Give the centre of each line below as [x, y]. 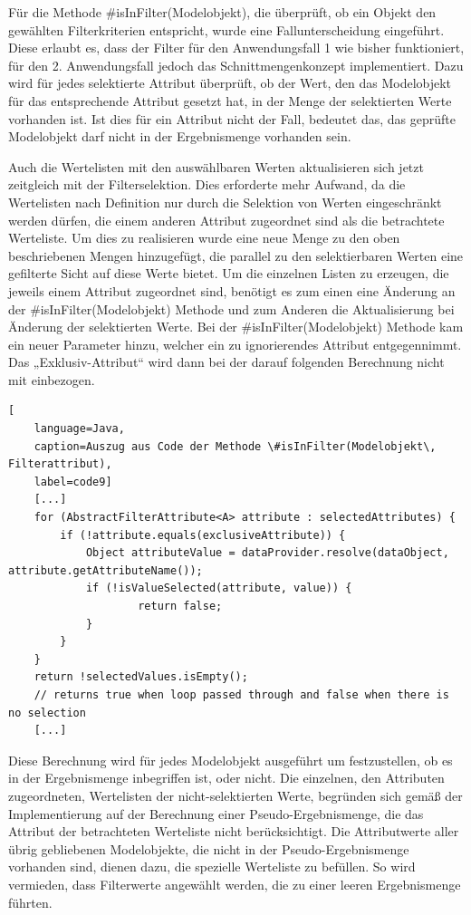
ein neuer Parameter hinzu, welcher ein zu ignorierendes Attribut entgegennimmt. [235, 344]
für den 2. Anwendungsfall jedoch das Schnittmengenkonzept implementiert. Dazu [236, 65]
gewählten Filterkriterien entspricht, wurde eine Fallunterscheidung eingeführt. [226, 29]
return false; [180, 606]
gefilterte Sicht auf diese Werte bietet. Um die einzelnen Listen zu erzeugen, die [229, 273]
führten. [30, 902]
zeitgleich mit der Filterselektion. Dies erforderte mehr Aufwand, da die [207, 184]
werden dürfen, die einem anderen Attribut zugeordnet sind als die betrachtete [226, 220]
